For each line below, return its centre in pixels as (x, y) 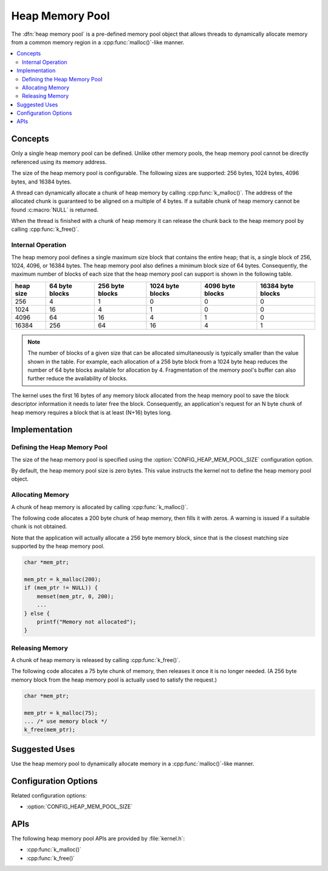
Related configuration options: (49, 795)
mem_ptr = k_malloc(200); (63, 579)
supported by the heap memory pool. (58, 546)
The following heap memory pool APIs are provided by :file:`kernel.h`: (98, 839)
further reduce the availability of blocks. (77, 378)
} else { (37, 613)
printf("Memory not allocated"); (87, 622)
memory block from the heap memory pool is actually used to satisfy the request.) (114, 680)
